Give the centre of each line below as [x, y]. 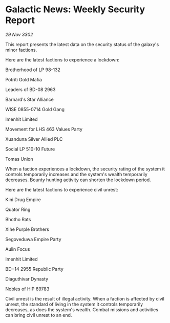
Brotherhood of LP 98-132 [33, 70]
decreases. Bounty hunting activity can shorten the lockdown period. [78, 180]
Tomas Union [19, 159]
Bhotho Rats [18, 219]
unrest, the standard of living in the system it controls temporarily [74, 304]
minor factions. [21, 50]
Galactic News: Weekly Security [75, 9]
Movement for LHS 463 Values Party [44, 129]
